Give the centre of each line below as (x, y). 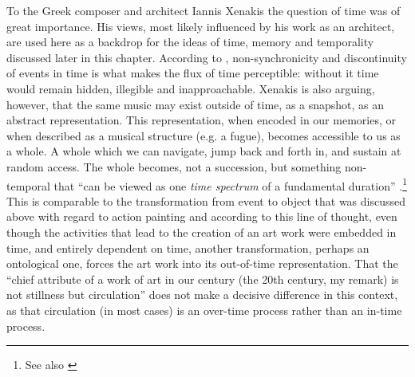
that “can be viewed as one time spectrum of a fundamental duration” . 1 (231, 184)
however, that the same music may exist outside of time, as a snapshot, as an (196, 104)
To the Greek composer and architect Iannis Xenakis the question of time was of (204, 10)
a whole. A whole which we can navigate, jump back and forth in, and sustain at (204, 151)
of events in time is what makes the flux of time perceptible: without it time (193, 73)
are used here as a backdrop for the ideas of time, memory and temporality (190, 42)
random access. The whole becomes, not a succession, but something (174, 166)
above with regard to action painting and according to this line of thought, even (202, 216)
